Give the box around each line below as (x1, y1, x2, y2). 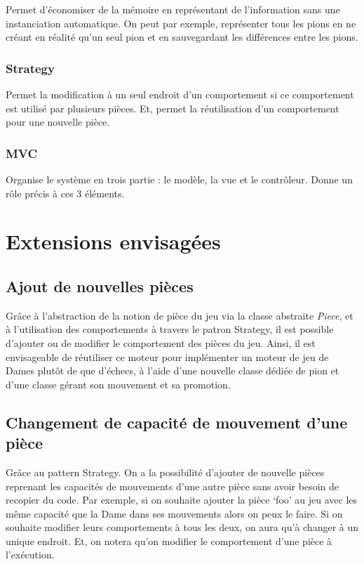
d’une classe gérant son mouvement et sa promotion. (6, 376, 231, 391)
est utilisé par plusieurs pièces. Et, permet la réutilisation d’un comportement (6, 100, 339, 115)
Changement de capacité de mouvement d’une (6, 411, 348, 433)
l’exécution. (6, 547, 55, 562)
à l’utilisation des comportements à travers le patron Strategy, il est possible (6, 322, 334, 336)
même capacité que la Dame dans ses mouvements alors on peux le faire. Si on (6, 506, 343, 520)
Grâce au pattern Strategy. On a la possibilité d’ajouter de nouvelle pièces (6, 464, 325, 479)
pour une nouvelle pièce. (6, 114, 110, 129)
